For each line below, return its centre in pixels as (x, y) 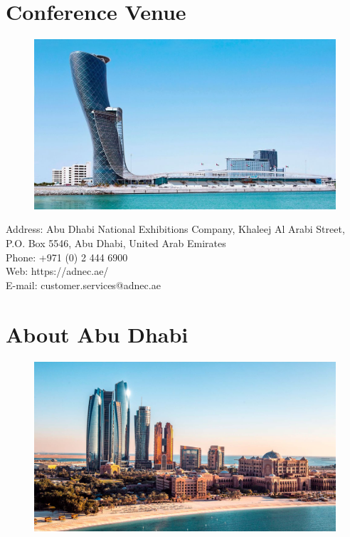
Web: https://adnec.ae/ (57, 271)
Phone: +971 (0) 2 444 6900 (67, 257)
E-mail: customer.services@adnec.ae (83, 285)
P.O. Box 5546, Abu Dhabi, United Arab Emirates (116, 243)
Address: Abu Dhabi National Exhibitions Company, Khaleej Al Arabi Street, (175, 229)
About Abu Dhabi (97, 334)
